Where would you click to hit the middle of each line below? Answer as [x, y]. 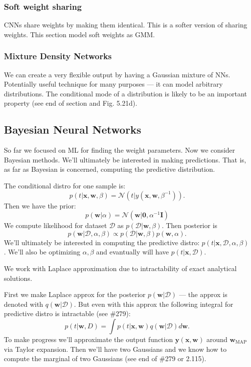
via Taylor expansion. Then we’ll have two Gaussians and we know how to [115, 349]
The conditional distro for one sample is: [65, 185]
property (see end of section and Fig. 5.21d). [71, 103]
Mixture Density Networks [58, 56]
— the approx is [203, 294]
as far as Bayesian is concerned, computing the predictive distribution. [110, 169]
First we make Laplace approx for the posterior [75, 294]
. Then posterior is [190, 225]
